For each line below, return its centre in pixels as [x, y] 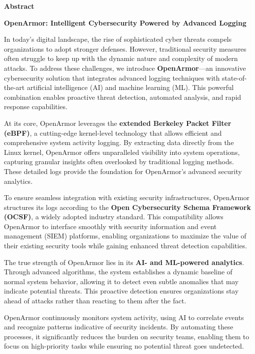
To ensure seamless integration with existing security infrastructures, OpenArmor [127, 197]
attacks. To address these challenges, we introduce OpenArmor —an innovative [125, 68]
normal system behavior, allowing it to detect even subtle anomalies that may [121, 281]
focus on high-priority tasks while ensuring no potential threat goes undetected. [124, 346]
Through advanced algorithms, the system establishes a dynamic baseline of [118, 272]
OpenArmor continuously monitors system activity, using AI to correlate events [124, 317]
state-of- [234, 77]
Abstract [19, 6]
